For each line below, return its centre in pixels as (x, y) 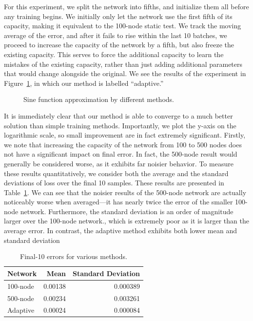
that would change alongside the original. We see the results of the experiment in (125, 73)
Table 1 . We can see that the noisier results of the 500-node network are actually (125, 192)
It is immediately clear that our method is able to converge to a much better (118, 115)
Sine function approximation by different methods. (99, 99)
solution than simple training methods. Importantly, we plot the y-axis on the (120, 125)
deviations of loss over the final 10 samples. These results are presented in (114, 183)
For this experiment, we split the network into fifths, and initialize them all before (126, 6)
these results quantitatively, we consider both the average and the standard (116, 173)
